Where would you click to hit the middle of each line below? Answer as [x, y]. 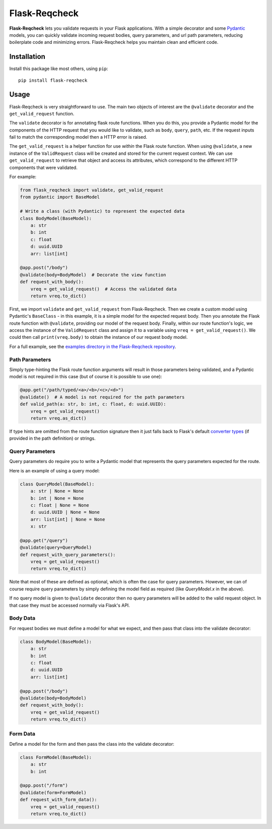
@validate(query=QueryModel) [56, 548]
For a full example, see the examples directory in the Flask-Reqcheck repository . [93, 346]
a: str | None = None [57, 491]
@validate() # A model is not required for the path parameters [102, 397]
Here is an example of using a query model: [55, 470]
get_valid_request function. [42, 113]
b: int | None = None [57, 498]
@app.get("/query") [44, 540]
